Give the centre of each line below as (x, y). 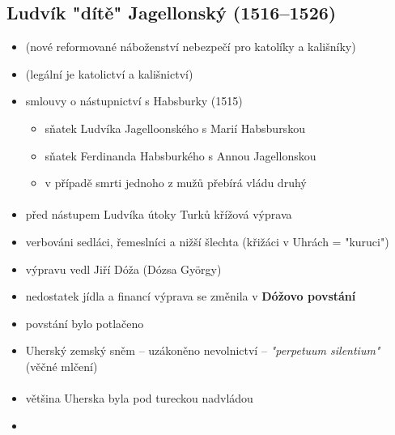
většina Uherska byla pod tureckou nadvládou (139, 398)
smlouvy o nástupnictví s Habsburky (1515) (134, 101)
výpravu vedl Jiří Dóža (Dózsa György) (123, 269)
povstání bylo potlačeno (85, 323)
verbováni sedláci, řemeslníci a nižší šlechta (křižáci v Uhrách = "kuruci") (207, 241)
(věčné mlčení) (62, 366)
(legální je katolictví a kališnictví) (109, 73)
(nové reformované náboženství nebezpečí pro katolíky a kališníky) (191, 47)
